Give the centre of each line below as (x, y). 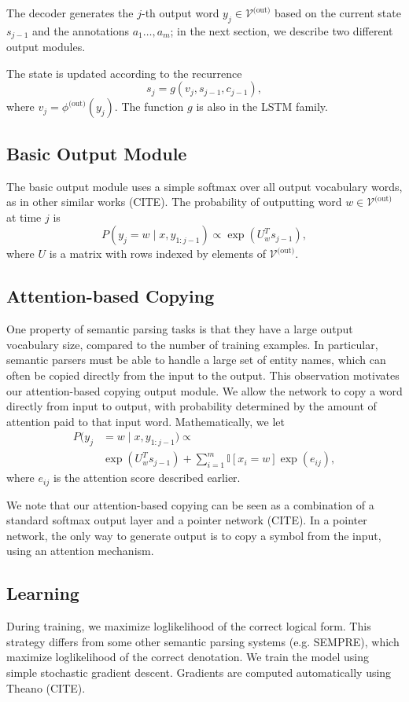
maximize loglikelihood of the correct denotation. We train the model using (188, 657)
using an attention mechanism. (80, 551)
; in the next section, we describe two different (282, 30)
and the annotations (81, 30)
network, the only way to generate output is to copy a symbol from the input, (194, 535)
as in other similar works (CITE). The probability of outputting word (174, 202)
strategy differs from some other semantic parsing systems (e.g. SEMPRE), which (203, 641)
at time (24, 217)
